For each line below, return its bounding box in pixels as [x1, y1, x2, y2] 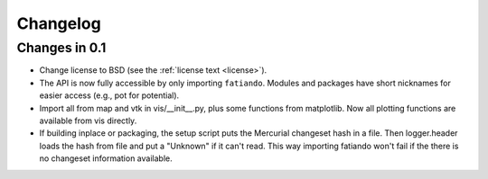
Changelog [16, 13, 101, 33]
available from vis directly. [39, 115, 137, 126]
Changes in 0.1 [16, 40, 107, 56]
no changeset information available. [39, 153, 173, 164]
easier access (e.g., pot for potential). [39, 90, 180, 101]
